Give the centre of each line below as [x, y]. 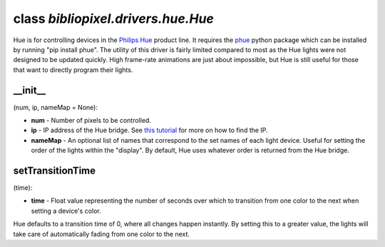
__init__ [30, 90]
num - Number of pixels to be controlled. [91, 121]
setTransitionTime [55, 171]
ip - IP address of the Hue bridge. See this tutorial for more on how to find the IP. [149, 130]
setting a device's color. [66, 211]
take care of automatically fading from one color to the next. [102, 234]
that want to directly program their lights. [73, 70]
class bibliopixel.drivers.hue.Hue [113, 19]
